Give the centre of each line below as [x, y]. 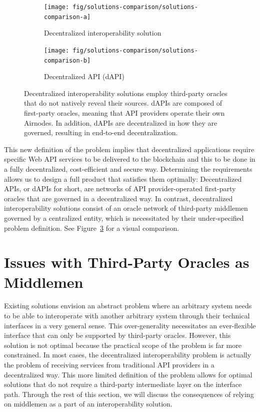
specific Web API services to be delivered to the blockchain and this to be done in [130, 159]
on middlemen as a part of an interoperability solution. [88, 404]
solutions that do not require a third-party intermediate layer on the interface [123, 384]
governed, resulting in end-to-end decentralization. [101, 132]
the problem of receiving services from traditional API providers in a [109, 364]
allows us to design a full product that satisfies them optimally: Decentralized [123, 178]
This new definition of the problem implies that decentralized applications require [129, 149]
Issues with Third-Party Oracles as [127, 262]
